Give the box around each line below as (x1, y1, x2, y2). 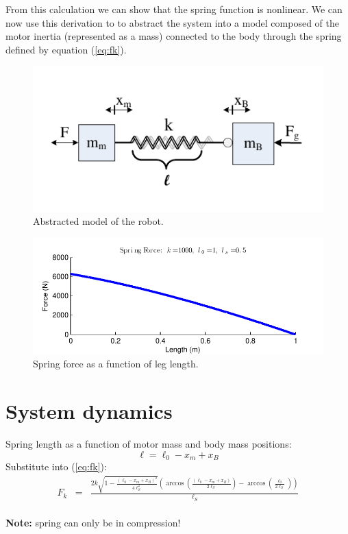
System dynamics (5, 397, 173, 425)
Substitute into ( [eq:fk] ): (5, 459, 107, 474)
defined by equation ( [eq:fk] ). (5, 42, 127, 56)
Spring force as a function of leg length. (33, 356, 199, 371)
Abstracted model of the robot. (33, 214, 164, 228)
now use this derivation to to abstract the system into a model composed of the (5, 15, 339, 29)
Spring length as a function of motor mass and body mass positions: (5, 437, 292, 451)
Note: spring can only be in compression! (5, 515, 181, 530)
